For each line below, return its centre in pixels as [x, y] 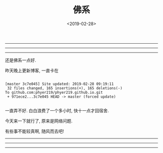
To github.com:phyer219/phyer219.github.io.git [54, 92]
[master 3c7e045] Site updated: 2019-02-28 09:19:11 [59, 84]
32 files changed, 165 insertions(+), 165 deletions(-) [65, 88]
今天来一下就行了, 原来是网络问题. [39, 121]
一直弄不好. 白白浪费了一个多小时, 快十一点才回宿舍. [57, 110]
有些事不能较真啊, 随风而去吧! [34, 131]
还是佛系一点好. [21, 60]
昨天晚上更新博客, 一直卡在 [32, 70]
